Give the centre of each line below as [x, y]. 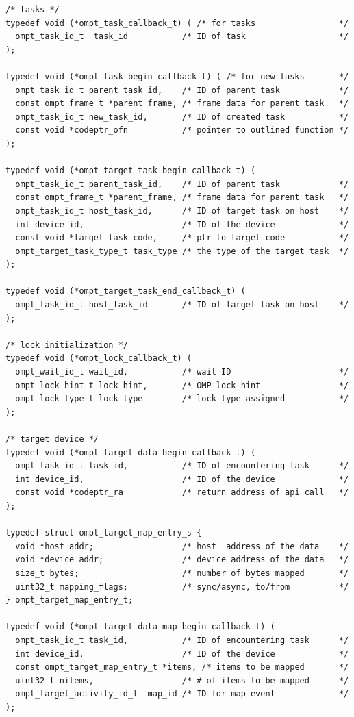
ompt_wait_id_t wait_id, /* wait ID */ [182, 372]
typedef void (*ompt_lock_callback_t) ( [99, 358]
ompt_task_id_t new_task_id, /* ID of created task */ [182, 117]
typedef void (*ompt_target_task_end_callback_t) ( [126, 291]
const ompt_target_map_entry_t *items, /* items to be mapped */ [182, 667]
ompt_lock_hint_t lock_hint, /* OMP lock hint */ [182, 385]
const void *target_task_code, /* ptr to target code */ [182, 238]
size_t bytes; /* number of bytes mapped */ [182, 573]
